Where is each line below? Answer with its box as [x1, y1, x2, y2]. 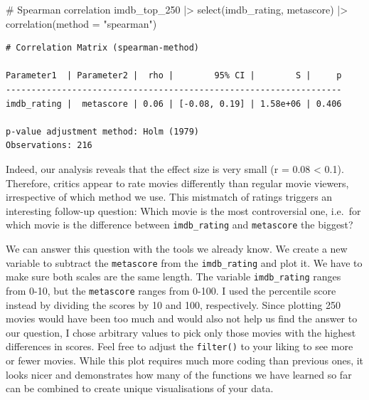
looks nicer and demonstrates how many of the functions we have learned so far [6, 367, 352, 381]
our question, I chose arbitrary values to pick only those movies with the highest [6, 325, 356, 340]
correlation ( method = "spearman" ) [6, 16, 157, 31]
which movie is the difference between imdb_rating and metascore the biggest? [6, 217, 353, 232]
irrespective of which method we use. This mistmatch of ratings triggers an [6, 189, 333, 204]
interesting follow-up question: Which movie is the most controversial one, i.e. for [6, 203, 361, 218]
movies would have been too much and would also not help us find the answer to [6, 311, 358, 326]
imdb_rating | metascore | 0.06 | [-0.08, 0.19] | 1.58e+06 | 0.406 [6, 98, 342, 109]
